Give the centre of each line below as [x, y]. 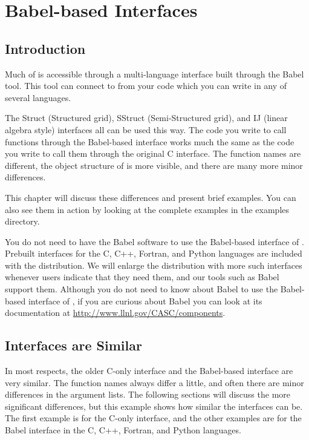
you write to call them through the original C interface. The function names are [153, 153]
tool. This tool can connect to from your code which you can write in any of [146, 86]
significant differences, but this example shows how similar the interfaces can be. [154, 406]
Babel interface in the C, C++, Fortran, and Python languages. [123, 430]
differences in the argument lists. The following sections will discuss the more [148, 394]
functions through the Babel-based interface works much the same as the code [150, 141]
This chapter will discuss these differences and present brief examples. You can [151, 197]
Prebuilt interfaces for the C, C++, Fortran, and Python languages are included [154, 253]
